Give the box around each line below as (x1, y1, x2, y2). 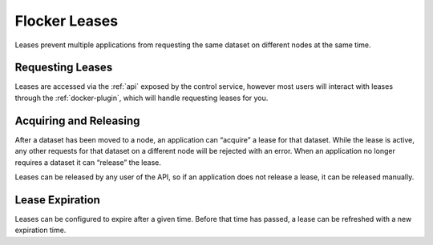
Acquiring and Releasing (14, 114, 140, 127)
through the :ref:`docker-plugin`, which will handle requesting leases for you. (14, 93, 269, 102)
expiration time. (14, 225, 67, 235)
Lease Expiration (14, 193, 100, 207)
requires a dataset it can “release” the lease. (14, 157, 162, 167)
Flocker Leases (14, 12, 119, 30)
